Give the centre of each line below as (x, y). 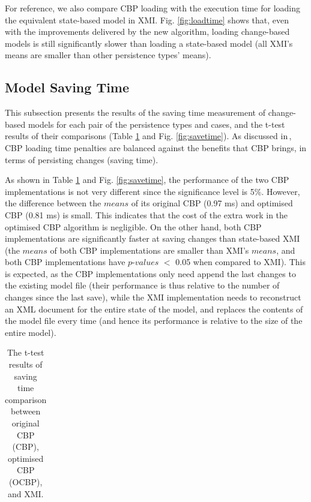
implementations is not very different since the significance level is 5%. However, (152, 191)
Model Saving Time (67, 87)
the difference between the (53, 203)
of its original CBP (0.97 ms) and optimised (212, 203)
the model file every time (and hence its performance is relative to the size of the (154, 321)
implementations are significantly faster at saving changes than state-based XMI (152, 238)
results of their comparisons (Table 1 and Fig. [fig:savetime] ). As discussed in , (148, 136)
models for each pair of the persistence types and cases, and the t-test (156, 124)
